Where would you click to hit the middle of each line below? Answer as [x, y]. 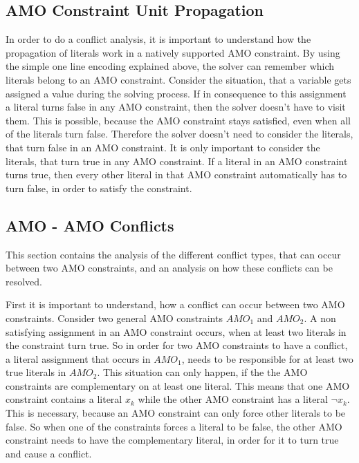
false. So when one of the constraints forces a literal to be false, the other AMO [174, 426]
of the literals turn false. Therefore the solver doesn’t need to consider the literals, [179, 134]
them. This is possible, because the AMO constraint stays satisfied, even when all [178, 120]
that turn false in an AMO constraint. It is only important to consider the [163, 147]
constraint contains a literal [64, 399]
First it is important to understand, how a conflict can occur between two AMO [175, 304]
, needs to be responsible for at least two [267, 358]
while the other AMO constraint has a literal [233, 399]
